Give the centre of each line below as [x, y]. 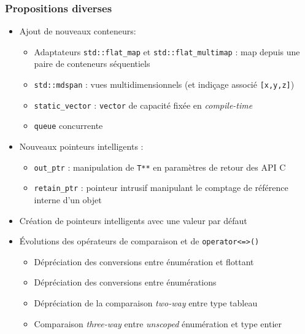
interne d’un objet [68, 199]
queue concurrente [68, 126]
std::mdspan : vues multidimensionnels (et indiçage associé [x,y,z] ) [164, 84]
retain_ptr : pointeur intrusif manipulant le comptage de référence [161, 188]
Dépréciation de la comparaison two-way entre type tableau [146, 302]
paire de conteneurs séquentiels [92, 64]
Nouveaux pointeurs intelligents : [81, 146]
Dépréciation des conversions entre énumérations [125, 282]
